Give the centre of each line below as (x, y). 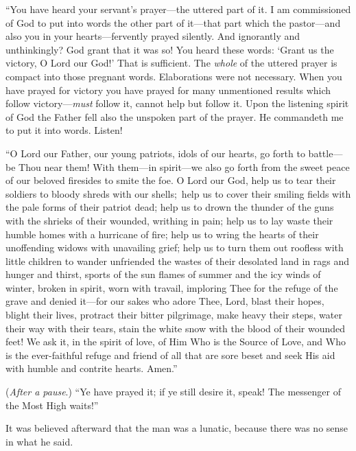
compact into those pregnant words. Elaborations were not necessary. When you (174, 76)
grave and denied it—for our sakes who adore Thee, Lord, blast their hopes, (165, 301)
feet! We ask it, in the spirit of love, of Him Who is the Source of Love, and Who (176, 342)
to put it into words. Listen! (64, 130)
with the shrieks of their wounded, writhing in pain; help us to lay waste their (169, 220)
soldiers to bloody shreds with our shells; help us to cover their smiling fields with (178, 193)
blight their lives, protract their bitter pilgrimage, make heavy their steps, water (174, 315)
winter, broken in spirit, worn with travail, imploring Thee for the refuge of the (172, 287)
